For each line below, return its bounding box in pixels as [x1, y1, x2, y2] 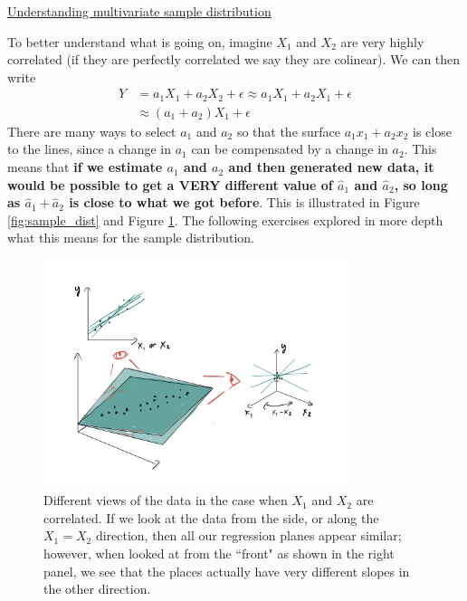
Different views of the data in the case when [43, 491, 288, 510]
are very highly [340, 32, 424, 51]
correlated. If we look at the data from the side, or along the [43, 508, 379, 527]
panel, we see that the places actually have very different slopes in [43, 561, 410, 580]
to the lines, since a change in [7, 139, 171, 158]
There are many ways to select [7, 121, 176, 140]
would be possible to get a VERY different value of [7, 175, 333, 194]
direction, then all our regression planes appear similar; [95, 526, 402, 545]
